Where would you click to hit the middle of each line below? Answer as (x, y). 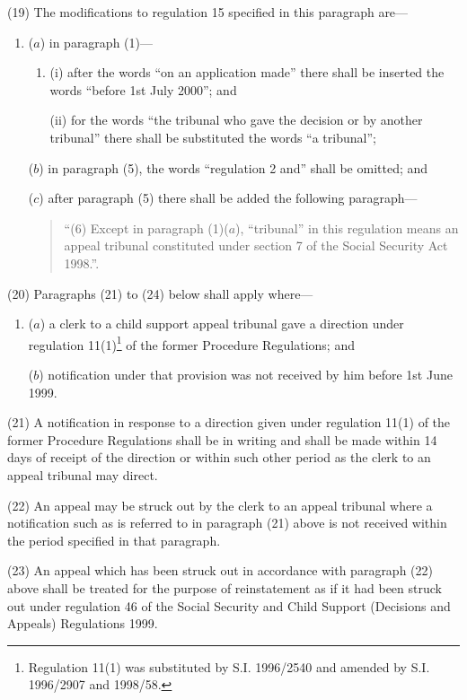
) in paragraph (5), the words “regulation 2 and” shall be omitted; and (233, 167)
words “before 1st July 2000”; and (143, 89)
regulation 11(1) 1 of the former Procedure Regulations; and (191, 343)
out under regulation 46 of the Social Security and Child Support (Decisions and (229, 605)
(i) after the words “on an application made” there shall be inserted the (247, 72)
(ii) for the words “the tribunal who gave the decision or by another (236, 120)
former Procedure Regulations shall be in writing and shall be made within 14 (222, 439)
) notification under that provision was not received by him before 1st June (246, 374)
